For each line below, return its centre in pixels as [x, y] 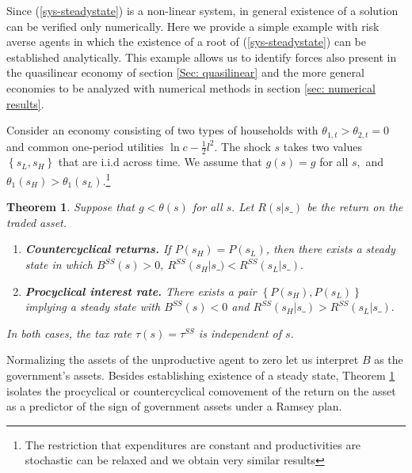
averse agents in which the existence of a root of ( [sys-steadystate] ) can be [187, 42]
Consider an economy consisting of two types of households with [162, 130]
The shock [246, 146]
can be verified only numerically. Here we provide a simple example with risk [193, 26]
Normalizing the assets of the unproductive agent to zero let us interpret [183, 359]
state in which [59, 265]
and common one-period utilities [85, 146]
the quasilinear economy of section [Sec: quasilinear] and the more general [185, 72]
